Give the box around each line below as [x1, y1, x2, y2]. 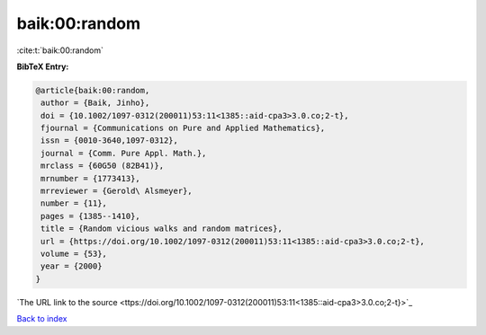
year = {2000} [40, 261, 103, 271]
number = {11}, [40, 198, 108, 208]
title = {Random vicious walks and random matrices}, [40, 224, 283, 234]
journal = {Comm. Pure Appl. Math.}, [40, 148, 207, 158]
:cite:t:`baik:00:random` [16, 45, 103, 56]
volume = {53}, [40, 249, 108, 259]
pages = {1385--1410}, [40, 211, 141, 221]
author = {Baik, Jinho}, [40, 98, 150, 108]
